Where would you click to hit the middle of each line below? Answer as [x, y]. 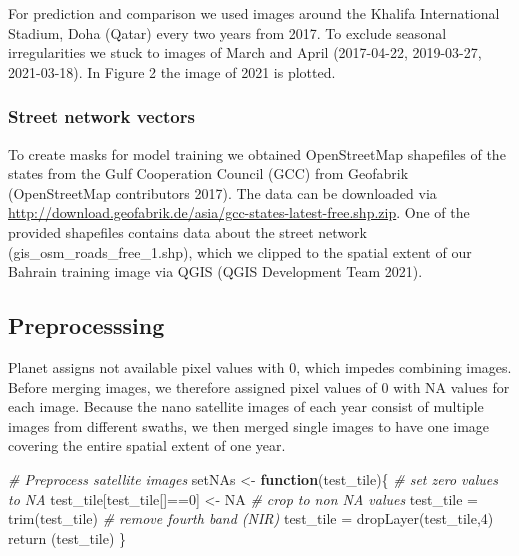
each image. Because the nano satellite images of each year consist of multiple [246, 406]
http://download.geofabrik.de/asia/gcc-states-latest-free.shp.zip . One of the [239, 212]
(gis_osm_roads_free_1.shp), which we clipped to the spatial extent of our [240, 251]
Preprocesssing [86, 325]
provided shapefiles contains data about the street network [187, 231]
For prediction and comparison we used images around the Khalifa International [254, 13]
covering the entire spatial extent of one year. [147, 445]
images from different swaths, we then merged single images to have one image [249, 425]
